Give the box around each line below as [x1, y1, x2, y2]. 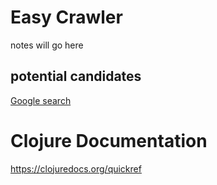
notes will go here [10, 39, 84, 51]
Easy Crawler [10, 6, 123, 29]
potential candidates [10, 68, 142, 85]
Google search [10, 94, 72, 106]
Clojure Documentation [10, 129, 208, 152]
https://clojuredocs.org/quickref [10, 162, 142, 175]
